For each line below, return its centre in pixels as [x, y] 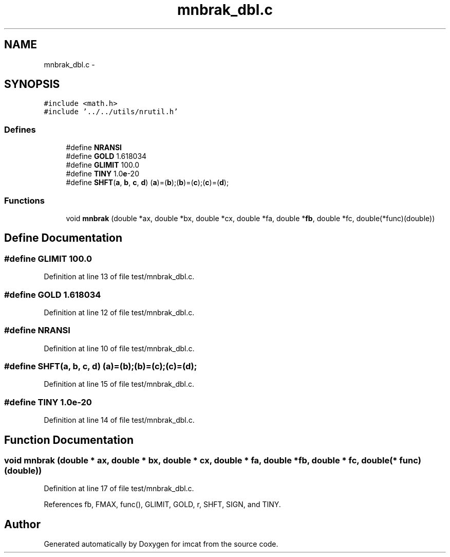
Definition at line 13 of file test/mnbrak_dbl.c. [119, 277]
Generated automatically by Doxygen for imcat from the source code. [161, 544]
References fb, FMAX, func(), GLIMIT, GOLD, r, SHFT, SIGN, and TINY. [162, 505]
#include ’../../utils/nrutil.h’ [111, 112]
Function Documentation [69, 440]
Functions [24, 200]
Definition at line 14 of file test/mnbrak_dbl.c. [119, 420]
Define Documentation [63, 238]
